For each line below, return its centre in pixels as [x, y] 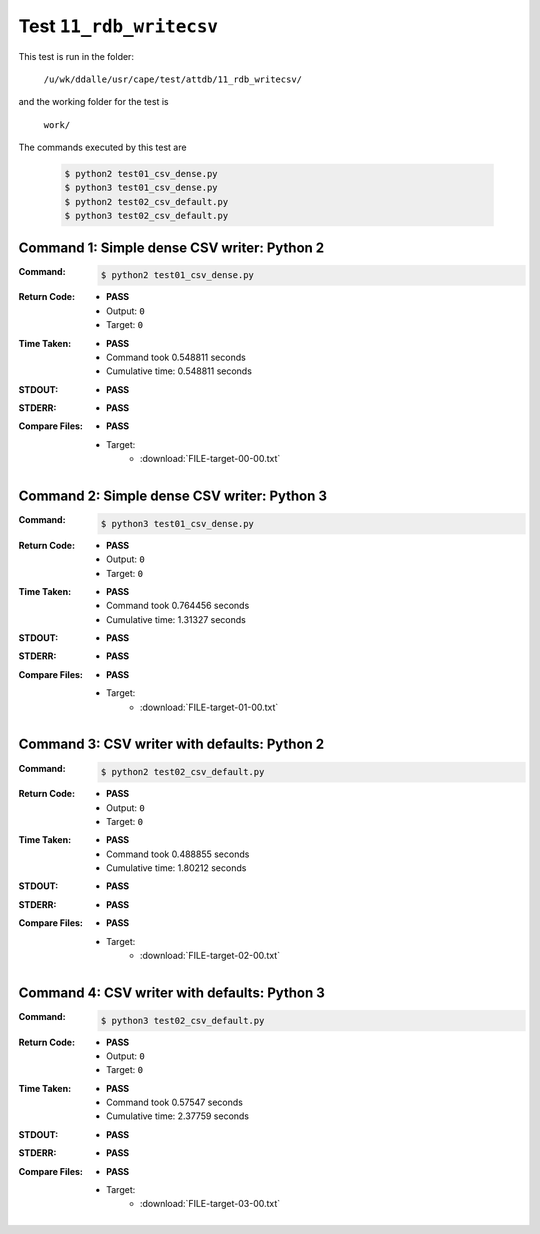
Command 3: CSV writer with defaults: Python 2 [171, 744]
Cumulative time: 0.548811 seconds [179, 371]
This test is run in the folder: [76, 56]
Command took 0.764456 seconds [178, 606]
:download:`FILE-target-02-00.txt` [210, 956]
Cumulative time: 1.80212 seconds [176, 868]
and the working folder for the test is [93, 102]
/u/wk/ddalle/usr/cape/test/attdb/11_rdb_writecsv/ [173, 79]
